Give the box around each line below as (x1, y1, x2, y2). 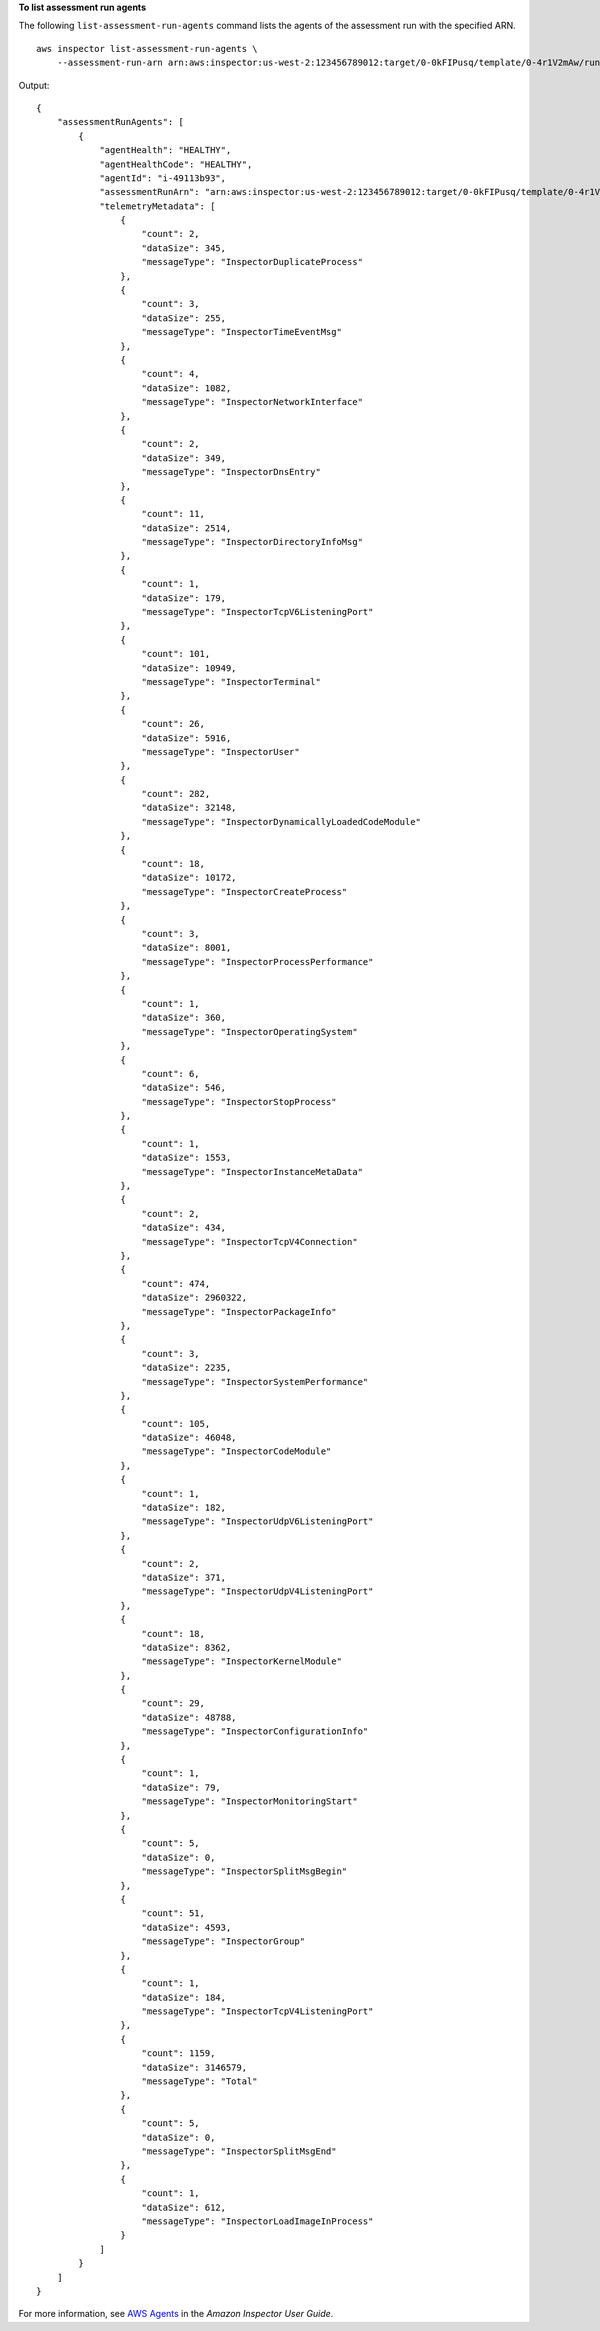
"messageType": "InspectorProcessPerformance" (141, 956, 374, 967)
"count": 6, (141, 1068, 200, 1079)
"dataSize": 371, (141, 1571, 227, 1583)
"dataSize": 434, (141, 1222, 227, 1234)
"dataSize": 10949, (141, 662, 237, 674)
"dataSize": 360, (141, 1012, 227, 1024)
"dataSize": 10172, (141, 872, 237, 884)
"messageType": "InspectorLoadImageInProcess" (141, 2215, 374, 2227)
